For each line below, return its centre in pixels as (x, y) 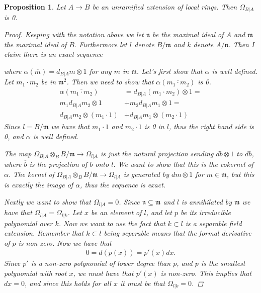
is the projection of (58, 164)
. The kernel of (31, 174)
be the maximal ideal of (188, 34)
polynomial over (28, 223)
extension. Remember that (44, 233)
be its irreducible (205, 212)
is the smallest (223, 263)
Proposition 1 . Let (35, 7)
